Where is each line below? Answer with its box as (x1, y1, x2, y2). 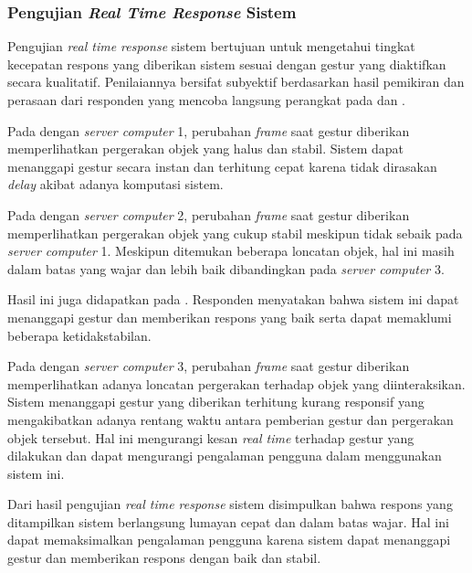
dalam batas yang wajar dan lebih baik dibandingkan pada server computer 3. (7, 259, 445, 278)
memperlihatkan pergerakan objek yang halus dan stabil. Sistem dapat (7, 139, 404, 158)
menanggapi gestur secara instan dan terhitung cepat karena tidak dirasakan (7, 156, 437, 175)
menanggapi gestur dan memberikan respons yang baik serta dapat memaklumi (7, 307, 452, 326)
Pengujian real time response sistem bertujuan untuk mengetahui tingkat (7, 37, 415, 56)
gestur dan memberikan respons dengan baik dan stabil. (7, 548, 321, 568)
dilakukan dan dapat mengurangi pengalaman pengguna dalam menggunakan (7, 446, 442, 465)
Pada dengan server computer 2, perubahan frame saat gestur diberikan (7, 205, 410, 224)
